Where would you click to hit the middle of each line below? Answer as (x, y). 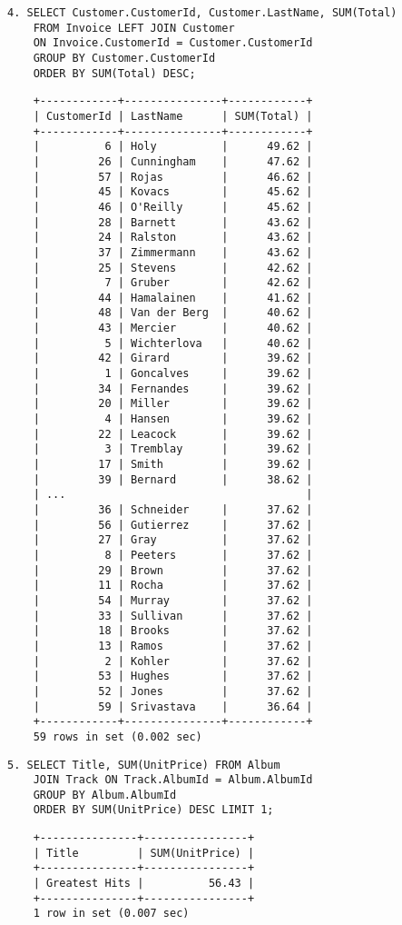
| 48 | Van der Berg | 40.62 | (173, 313)
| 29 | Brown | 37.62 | (173, 570)
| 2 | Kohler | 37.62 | (173, 661)
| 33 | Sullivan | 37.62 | (173, 616)
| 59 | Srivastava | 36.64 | (173, 706)
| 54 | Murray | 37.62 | (173, 600)
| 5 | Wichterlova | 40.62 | (173, 343)
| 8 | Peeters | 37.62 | (173, 555)
